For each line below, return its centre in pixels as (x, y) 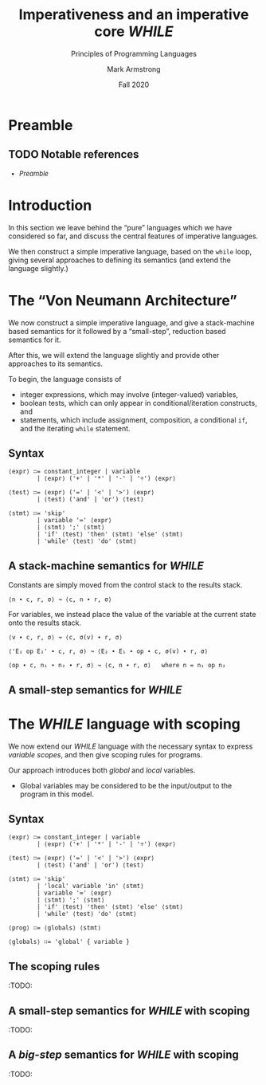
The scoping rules (54, 966)
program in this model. (57, 794)
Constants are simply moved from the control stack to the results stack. (125, 585)
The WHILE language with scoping (125, 724)
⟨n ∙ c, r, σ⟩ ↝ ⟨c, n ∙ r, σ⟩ (60, 600)
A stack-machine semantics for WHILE (106, 566)
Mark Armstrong (134, 69)
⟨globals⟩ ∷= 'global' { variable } (69, 942)
